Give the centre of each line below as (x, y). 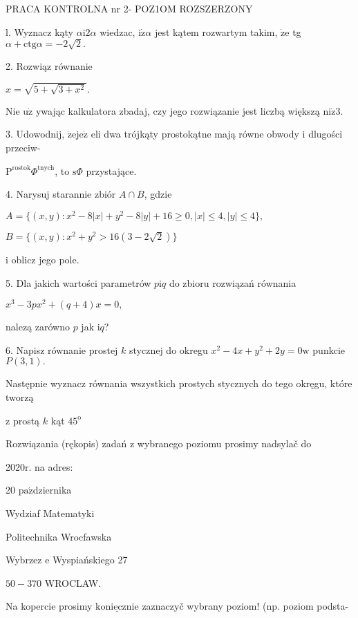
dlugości (326, 134)
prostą (26, 420)
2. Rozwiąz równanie (49, 65)
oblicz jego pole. (45, 259)
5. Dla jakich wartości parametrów (78, 282)
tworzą (20, 397)
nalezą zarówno (38, 327)
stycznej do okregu (169, 349)
